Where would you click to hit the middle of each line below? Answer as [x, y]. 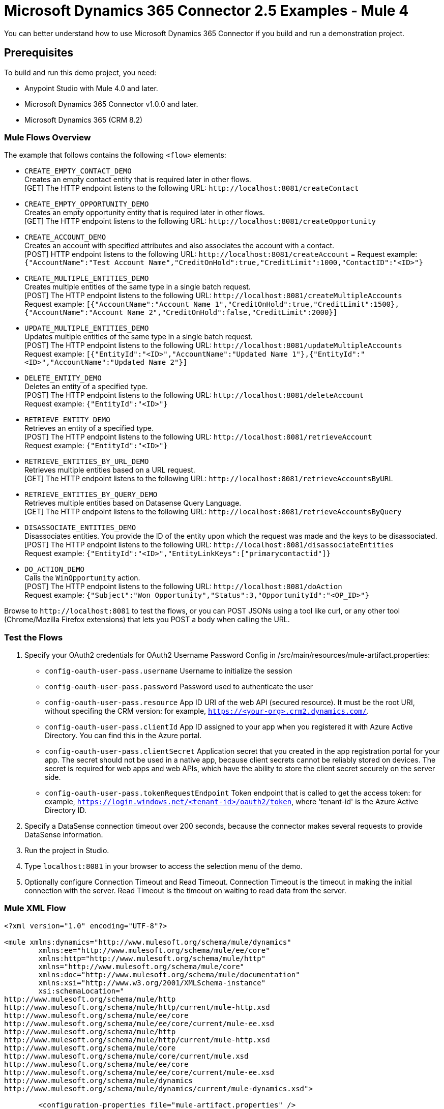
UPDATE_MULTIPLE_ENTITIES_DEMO [87, 328]
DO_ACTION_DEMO [55, 570]
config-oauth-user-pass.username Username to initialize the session [169, 671]
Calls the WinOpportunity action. [82, 578]
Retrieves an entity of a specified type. [89, 428]
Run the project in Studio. [67, 851]
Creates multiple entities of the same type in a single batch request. [138, 287]
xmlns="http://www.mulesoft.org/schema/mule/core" [141, 966]
